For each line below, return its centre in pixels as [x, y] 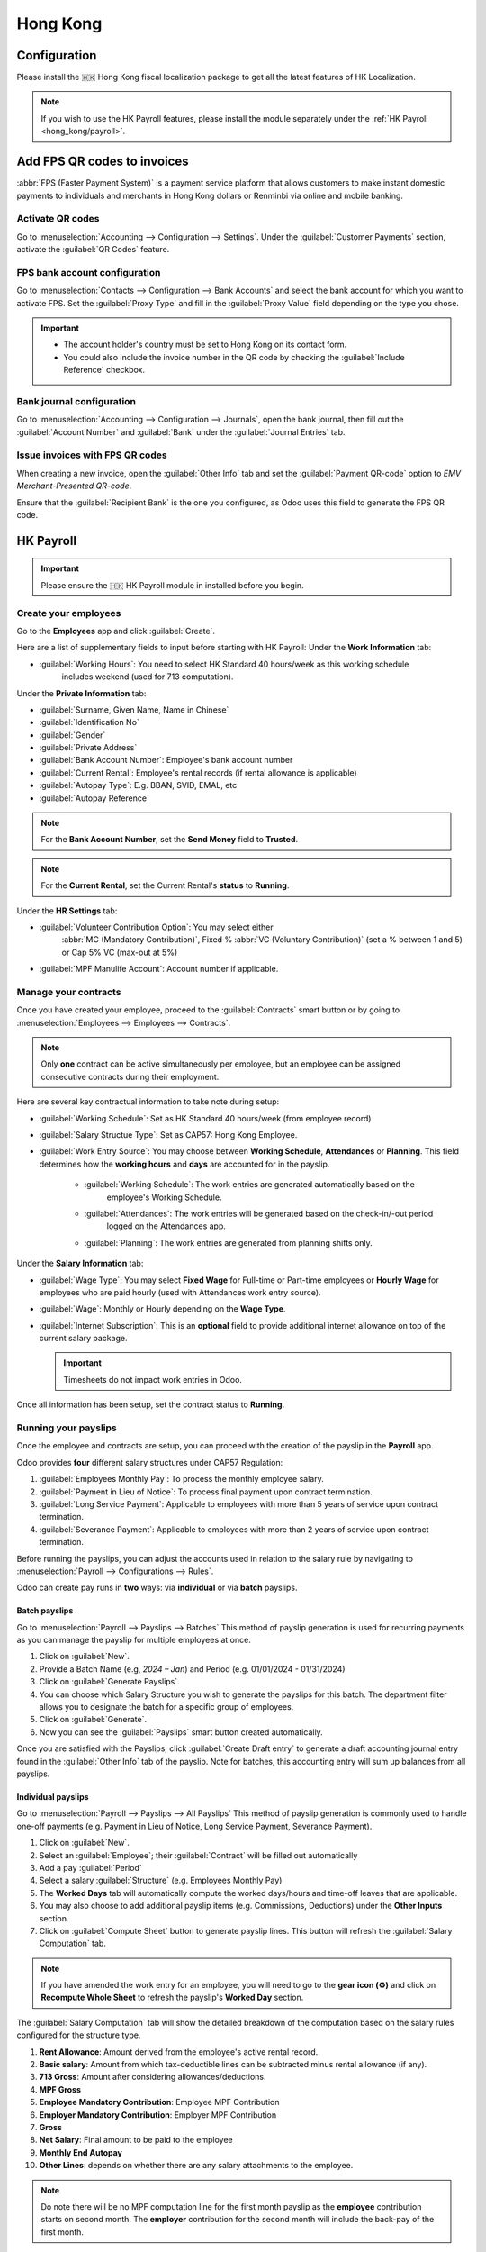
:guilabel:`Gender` [72, 735]
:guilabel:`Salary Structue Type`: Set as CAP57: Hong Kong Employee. [168, 1135]
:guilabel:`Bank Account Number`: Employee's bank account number [166, 760]
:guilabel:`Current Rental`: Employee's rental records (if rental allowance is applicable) [198, 772]
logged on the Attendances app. [166, 1226]
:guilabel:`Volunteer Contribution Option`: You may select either [156, 927]
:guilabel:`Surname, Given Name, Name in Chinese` [134, 709]
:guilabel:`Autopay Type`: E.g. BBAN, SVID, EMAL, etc [138, 785]
